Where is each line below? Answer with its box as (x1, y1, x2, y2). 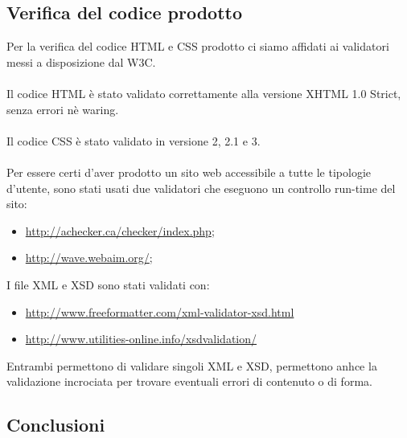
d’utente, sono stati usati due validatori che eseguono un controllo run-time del (6, 179, 396, 196)
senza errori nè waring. (6, 100, 119, 117)
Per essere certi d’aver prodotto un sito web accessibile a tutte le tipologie (6, 163, 371, 180)
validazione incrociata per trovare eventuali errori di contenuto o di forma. (6, 373, 372, 390)
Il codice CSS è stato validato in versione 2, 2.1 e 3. (6, 132, 261, 149)
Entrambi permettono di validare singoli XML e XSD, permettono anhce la (6, 357, 377, 374)
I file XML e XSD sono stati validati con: (6, 276, 210, 293)
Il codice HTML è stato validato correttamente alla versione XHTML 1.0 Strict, (6, 84, 401, 101)
